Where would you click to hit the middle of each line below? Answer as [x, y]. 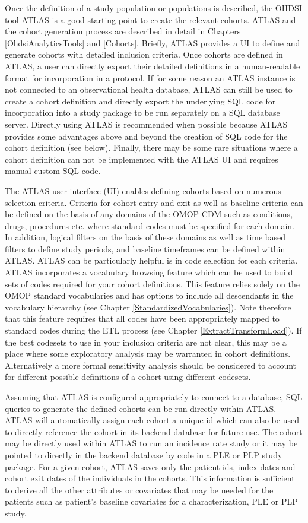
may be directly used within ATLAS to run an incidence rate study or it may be [151, 443]
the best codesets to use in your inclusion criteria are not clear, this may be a [146, 342]
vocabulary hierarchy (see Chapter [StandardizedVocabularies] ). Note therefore [148, 307]
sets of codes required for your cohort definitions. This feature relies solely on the [153, 283]
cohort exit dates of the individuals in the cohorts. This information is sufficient [150, 478]
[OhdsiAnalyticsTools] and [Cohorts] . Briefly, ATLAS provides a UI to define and [153, 42]
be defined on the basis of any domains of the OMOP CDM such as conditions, [149, 214]
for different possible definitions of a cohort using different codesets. [128, 377]
